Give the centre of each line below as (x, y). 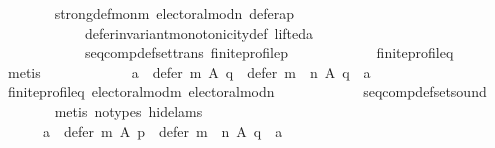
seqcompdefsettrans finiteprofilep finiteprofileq (269, 52)
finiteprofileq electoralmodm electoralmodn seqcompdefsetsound (247, 91)
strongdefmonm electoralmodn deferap (174, 13)
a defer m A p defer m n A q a (162, 130)
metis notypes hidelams (128, 110)
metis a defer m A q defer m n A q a (189, 71)
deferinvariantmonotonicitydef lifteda (199, 32)
